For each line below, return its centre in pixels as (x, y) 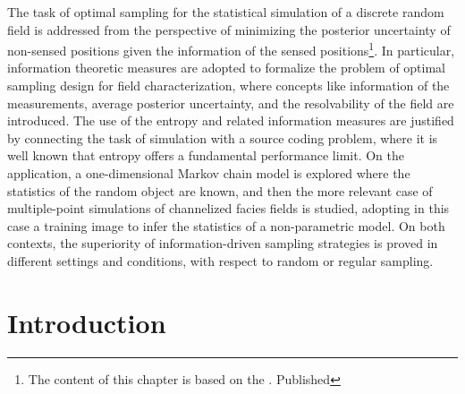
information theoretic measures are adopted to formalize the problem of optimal (226, 68)
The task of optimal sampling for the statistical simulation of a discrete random (226, 12)
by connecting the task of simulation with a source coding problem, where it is (223, 137)
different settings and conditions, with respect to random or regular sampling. (220, 260)
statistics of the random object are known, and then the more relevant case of (220, 190)
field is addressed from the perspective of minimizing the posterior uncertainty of (229, 29)
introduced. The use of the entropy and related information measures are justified (231, 120)
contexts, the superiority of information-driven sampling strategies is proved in (223, 243)
